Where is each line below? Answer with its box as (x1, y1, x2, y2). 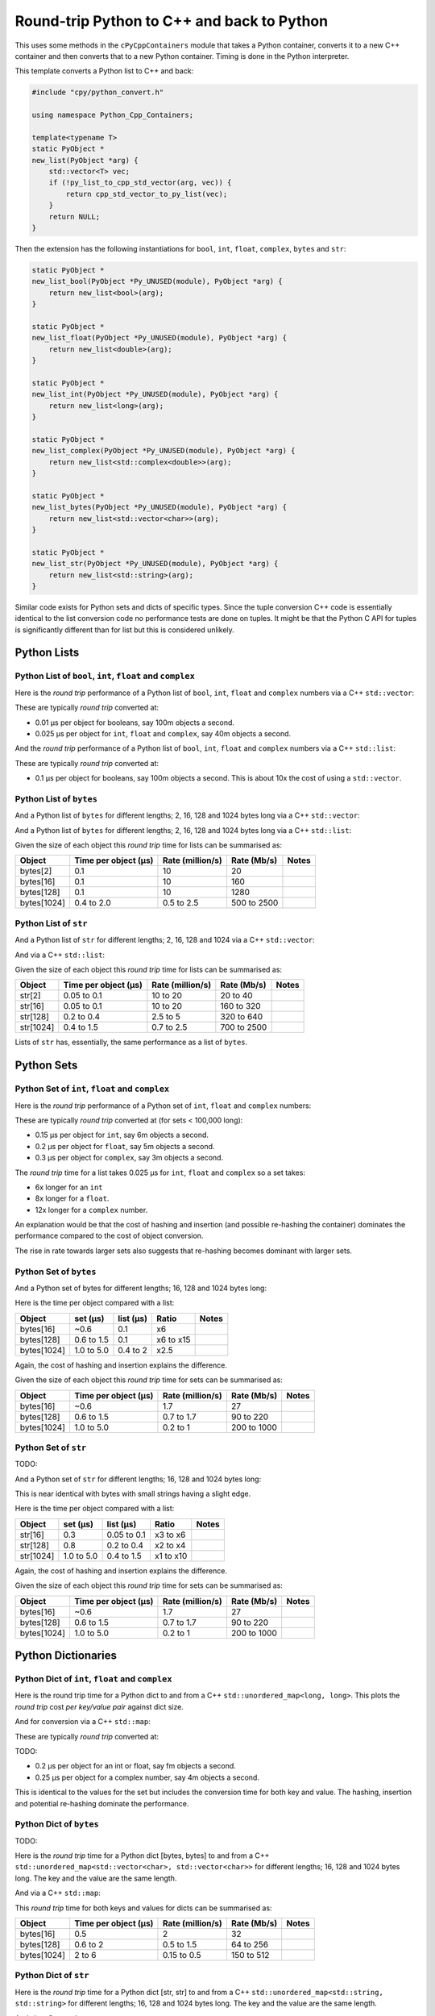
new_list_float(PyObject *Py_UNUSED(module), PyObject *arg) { (31, 333, 288, 343)
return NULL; (48, 212, 101, 221)
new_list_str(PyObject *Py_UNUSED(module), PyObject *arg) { (31, 559, 279, 569)
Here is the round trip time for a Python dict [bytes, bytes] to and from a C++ (14, 1851, 270, 1860)
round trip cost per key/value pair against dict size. (14, 1702, 184, 1711)
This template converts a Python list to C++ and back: (14, 66, 194, 76)
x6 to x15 (156, 1334, 191, 1345)
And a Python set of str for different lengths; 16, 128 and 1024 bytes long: (14, 1474, 262, 1484)
